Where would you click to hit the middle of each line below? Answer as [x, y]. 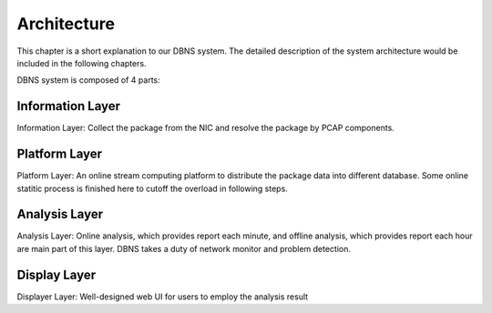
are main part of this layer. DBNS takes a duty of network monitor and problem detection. [184, 248]
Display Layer [56, 274]
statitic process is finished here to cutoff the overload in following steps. [153, 188]
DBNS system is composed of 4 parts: [89, 80]
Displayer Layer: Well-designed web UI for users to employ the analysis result [163, 297]
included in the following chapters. [82, 63]
